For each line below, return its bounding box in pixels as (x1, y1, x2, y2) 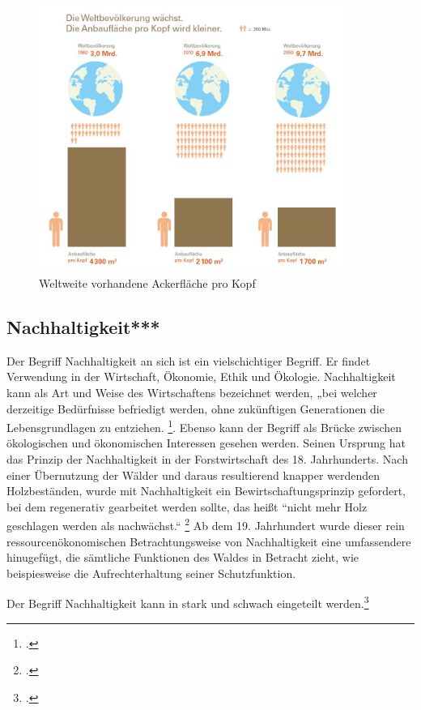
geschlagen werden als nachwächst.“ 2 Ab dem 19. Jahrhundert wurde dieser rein (6, 515, 405, 533)
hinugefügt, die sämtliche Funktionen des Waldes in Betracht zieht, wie (6, 549, 359, 566)
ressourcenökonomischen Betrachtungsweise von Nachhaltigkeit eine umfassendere (6, 532, 411, 550)
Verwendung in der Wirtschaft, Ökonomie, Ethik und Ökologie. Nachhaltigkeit (6, 368, 396, 385)
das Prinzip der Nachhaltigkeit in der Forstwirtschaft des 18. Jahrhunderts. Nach (6, 450, 408, 467)
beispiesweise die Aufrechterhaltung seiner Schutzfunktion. (6, 564, 296, 581)
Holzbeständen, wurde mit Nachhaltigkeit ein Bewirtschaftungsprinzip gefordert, (6, 482, 406, 499)
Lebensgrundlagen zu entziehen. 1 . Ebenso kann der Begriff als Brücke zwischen (6, 417, 402, 435)
